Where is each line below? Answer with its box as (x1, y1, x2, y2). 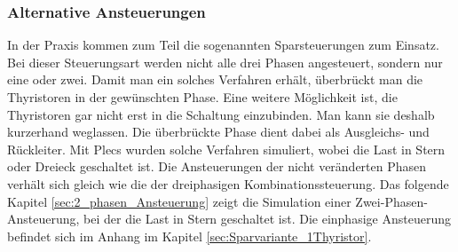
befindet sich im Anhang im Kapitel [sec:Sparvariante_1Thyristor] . (7, 226, 372, 245)
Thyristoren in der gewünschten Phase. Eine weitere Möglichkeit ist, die (7, 88, 398, 106)
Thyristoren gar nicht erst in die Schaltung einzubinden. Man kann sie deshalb (7, 105, 435, 123)
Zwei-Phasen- (355, 192, 428, 210)
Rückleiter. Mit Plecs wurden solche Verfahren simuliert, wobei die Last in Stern (7, 139, 446, 158)
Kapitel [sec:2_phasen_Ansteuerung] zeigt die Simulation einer (7, 192, 351, 210)
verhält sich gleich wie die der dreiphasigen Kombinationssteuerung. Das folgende (7, 174, 449, 193)
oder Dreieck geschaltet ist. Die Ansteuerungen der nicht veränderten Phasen (7, 157, 427, 176)
